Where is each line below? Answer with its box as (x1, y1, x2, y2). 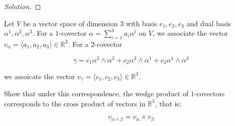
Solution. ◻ (4, 1, 41, 11)
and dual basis (186, 18, 231, 28)
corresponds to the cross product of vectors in (4, 98, 146, 108)
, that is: (155, 98, 182, 108)
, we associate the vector (152, 28, 228, 38)
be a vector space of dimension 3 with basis (23, 18, 157, 28)
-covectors (194, 88, 225, 99)
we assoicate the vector (4, 71, 75, 81)
